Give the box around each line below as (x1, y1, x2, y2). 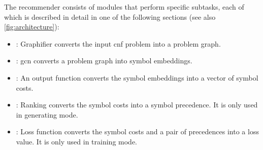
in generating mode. (16, 109, 78, 120)
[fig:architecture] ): (4, 21, 59, 32)
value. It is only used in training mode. (16, 136, 138, 146)
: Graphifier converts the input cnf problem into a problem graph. (16, 38, 221, 49)
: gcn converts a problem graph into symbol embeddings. (16, 55, 192, 66)
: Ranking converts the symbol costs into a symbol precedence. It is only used (16, 99, 258, 110)
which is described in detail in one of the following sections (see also (4, 11, 216, 22)
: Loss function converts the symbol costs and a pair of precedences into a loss (16, 126, 259, 137)
